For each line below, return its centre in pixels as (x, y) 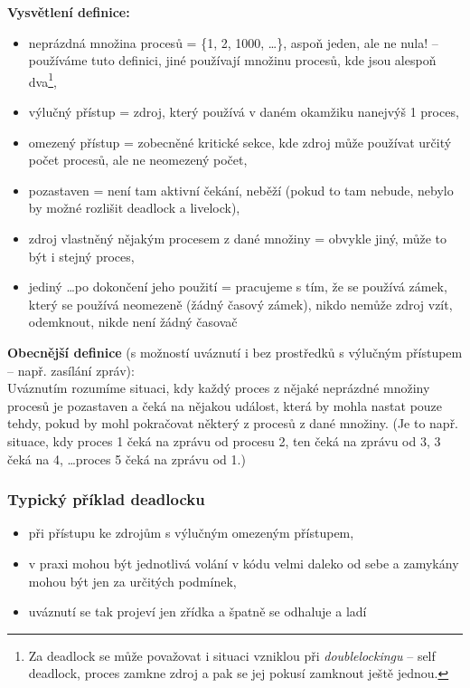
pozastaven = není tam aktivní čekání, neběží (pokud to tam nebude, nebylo (241, 190)
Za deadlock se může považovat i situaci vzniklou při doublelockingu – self (232, 655)
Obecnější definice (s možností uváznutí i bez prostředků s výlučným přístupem (235, 352)
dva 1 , (42, 80)
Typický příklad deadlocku (106, 499)
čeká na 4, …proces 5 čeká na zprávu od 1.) (127, 459)
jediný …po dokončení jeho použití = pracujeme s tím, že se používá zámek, (238, 287)
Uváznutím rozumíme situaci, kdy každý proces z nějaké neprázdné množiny (219, 388)
